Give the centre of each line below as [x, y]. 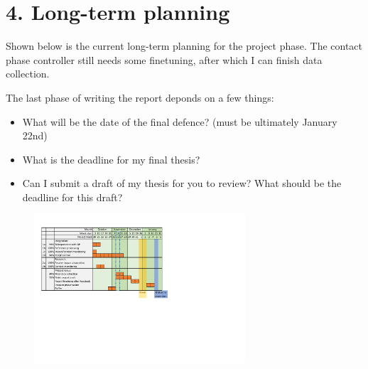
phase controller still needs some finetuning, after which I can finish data [164, 59]
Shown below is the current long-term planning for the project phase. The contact [184, 46]
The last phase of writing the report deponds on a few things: [140, 97]
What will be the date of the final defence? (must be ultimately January [180, 121]
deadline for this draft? [72, 197]
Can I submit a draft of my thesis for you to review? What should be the [182, 183]
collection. [28, 74]
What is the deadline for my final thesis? [111, 159]
